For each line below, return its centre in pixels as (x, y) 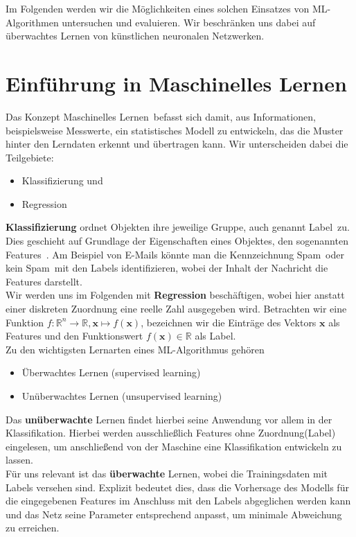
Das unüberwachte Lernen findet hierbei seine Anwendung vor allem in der (169, 419)
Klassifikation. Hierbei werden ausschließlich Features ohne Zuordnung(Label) (171, 433)
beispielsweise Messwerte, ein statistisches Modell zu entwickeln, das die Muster (175, 130)
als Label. (215, 336)
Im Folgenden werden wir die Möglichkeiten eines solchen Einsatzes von (158, 8)
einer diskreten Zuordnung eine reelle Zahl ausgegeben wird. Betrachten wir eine (176, 309)
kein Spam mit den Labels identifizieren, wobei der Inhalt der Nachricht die (167, 268)
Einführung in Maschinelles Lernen (176, 83)
